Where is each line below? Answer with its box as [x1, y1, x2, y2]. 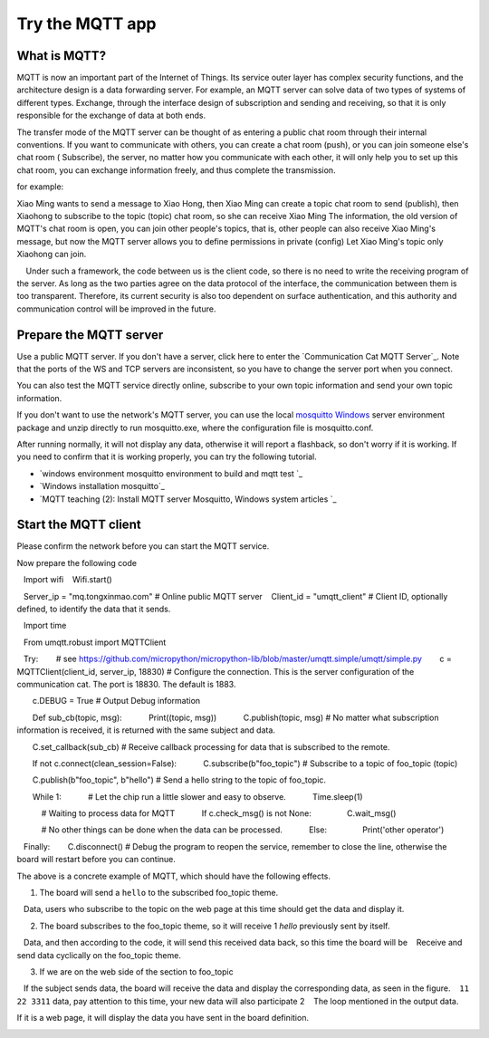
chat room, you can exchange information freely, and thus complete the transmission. [16, 164, 336, 176]
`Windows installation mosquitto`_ [39, 481, 165, 492]
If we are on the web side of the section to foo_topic [39, 966, 235, 977]
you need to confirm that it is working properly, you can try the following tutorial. [16, 451, 317, 462]
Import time [23, 620, 67, 631]
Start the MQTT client [16, 517, 141, 533]
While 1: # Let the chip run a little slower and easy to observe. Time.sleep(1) [32, 791, 363, 802]
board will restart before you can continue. [16, 854, 177, 865]
